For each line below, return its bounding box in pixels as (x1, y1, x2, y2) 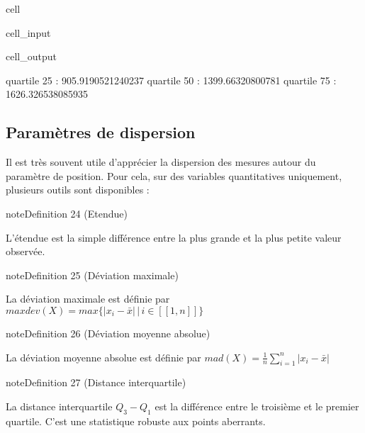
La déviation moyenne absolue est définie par (6, 349, 201, 364)
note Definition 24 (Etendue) (6, 206, 128, 220)
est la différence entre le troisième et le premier (155, 398, 359, 413)
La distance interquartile (6, 398, 113, 413)
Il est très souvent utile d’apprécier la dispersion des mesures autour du (6, 154, 316, 169)
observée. (6, 244, 45, 259)
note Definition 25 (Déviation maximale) (6, 267, 179, 282)
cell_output (6, 49, 57, 64)
